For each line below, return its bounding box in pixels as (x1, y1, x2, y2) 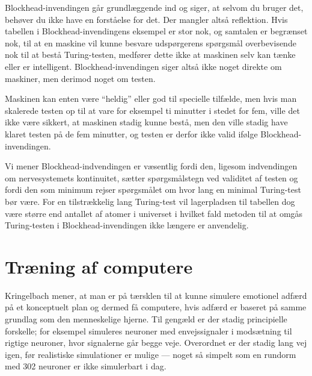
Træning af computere (5, 254, 193, 278)
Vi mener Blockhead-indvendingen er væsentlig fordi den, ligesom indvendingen (5, 160, 298, 172)
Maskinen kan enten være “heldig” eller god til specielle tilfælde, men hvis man (5, 92, 297, 105)
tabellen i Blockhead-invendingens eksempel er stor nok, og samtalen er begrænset (5, 25, 308, 37)
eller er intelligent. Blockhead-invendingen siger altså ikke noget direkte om (5, 60, 282, 72)
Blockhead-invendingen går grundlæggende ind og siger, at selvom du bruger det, (5, 1, 304, 13)
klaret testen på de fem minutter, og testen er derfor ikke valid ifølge (5, 127, 258, 140)
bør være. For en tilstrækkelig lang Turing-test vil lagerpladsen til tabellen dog (5, 195, 295, 207)
